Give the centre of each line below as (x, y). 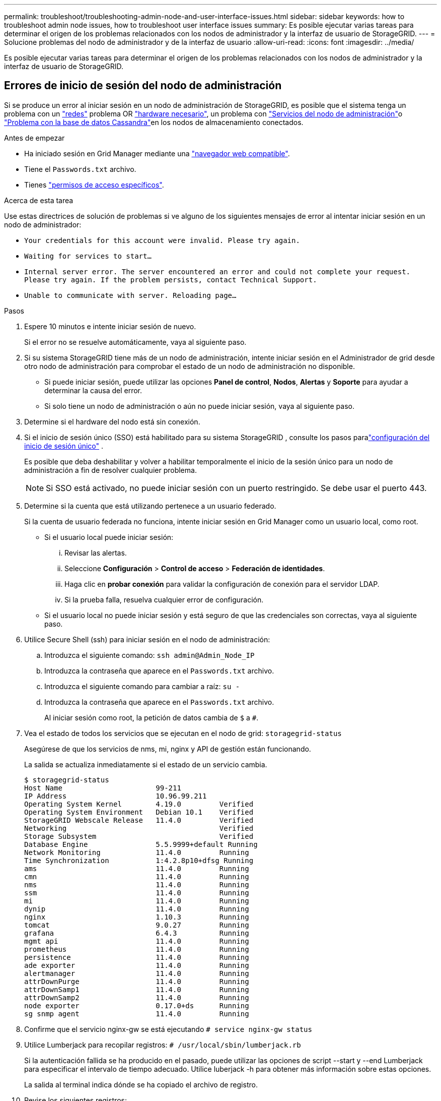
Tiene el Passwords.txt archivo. (80, 169)
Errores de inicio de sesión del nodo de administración (143, 86)
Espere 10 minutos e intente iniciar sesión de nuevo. (110, 326)
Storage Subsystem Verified (139, 836)
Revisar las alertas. (96, 553)
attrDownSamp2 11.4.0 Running (137, 997)
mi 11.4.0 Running (137, 901)
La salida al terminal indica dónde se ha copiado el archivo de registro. (141, 1084)
